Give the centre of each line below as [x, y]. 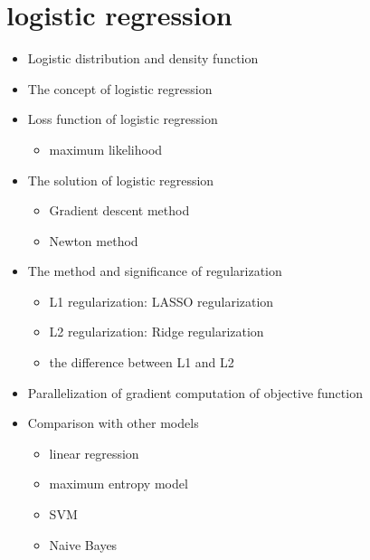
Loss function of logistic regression [123, 119]
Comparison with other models [113, 423]
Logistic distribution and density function [143, 58]
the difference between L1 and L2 [142, 362]
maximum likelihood [106, 149]
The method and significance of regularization [155, 271]
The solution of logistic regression [121, 180]
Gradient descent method [119, 210]
